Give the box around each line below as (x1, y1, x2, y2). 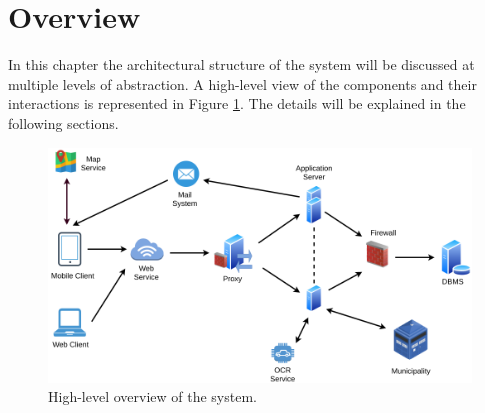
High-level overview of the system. (48, 386, 257, 407)
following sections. (8, 112, 119, 133)
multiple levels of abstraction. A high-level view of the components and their (8, 73, 477, 94)
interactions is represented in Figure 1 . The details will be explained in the (8, 93, 466, 114)
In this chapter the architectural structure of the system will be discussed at (8, 54, 475, 75)
